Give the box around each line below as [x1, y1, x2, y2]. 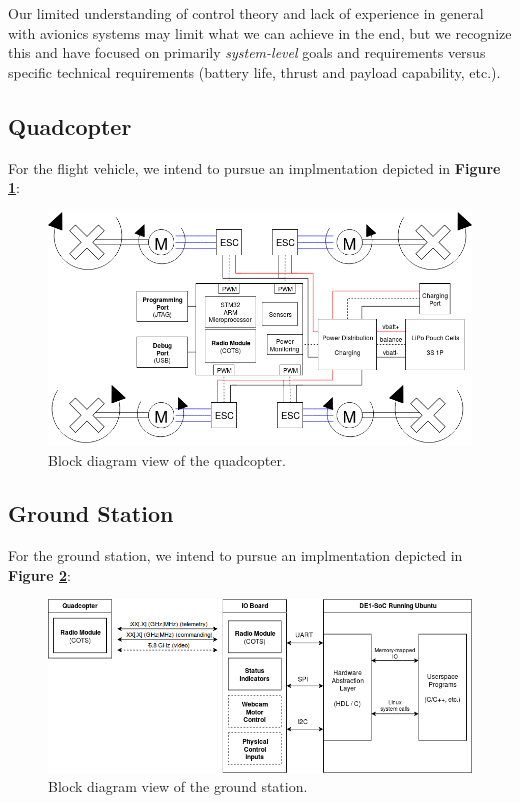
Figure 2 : [8, 564, 71, 585]
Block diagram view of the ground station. [48, 776, 308, 797]
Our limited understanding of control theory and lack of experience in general [8, 3, 484, 23]
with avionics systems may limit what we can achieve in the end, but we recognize [8, 22, 512, 43]
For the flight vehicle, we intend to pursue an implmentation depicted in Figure [8, 157, 501, 178]
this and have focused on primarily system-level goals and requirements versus [8, 42, 486, 63]
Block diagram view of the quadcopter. [48, 449, 286, 470]
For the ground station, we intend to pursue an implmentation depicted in [8, 545, 463, 566]
